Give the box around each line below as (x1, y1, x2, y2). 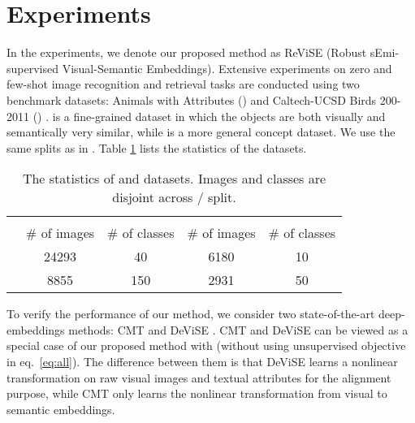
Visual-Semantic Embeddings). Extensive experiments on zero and (62, 59, 392, 76)
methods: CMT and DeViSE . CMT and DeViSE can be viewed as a (68, 321, 409, 338)
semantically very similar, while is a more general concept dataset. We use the (6, 123, 396, 140)
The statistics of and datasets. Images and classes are (22, 169, 326, 188)
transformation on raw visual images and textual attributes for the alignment (6, 369, 391, 386)
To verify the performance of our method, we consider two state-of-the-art (6, 305, 375, 322)
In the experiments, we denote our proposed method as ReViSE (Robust (6, 44, 367, 61)
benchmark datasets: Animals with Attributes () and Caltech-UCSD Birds (6, 91, 377, 108)
